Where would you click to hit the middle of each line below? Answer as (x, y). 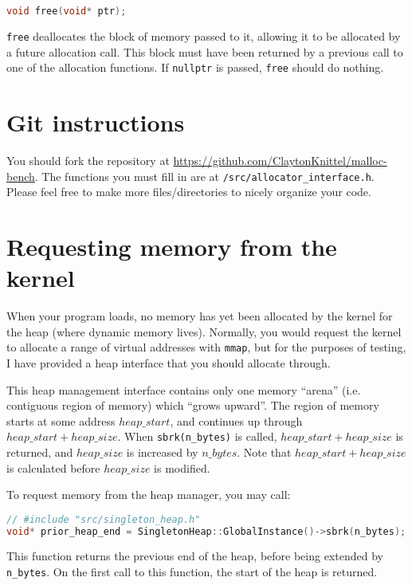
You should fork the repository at (88, 160)
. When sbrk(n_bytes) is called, (197, 436)
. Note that (264, 452)
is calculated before (53, 467)
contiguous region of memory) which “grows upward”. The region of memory (193, 405)
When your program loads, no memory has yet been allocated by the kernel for (200, 316)
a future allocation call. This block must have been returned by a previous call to (205, 51)
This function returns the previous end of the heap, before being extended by (195, 556)
